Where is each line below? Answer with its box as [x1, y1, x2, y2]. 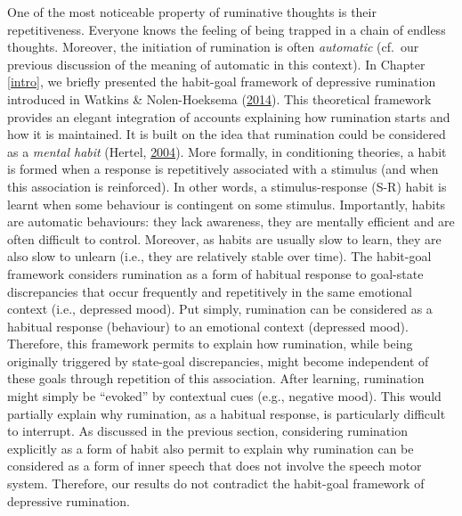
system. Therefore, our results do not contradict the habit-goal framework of [7, 474, 425, 493]
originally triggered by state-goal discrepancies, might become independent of [7, 351, 429, 370]
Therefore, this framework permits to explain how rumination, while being [7, 334, 413, 353]
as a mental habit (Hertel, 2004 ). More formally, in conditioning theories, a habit [7, 142, 447, 160]
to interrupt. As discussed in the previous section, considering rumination [7, 422, 408, 440]
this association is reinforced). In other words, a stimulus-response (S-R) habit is [7, 176, 447, 195]
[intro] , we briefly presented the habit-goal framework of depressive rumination [7, 72, 436, 91]
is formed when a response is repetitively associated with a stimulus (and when [7, 160, 439, 178]
